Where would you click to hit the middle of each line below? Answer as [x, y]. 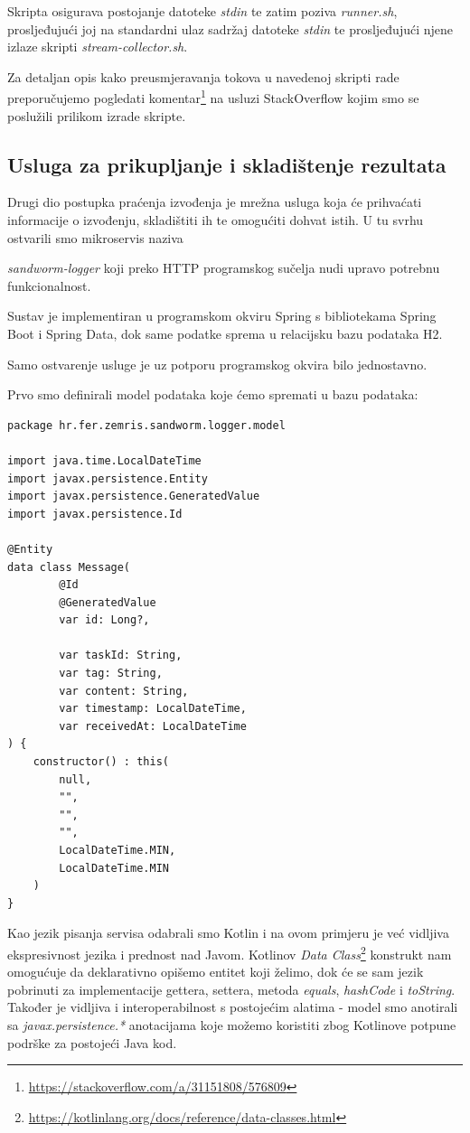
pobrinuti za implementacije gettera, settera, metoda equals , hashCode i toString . [231, 989]
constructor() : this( [101, 762]
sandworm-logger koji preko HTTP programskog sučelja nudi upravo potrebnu [224, 268]
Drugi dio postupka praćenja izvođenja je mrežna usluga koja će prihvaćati [215, 202]
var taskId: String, [121, 655]
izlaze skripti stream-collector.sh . [98, 47]
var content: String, [124, 691]
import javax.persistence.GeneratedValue [134, 496]
